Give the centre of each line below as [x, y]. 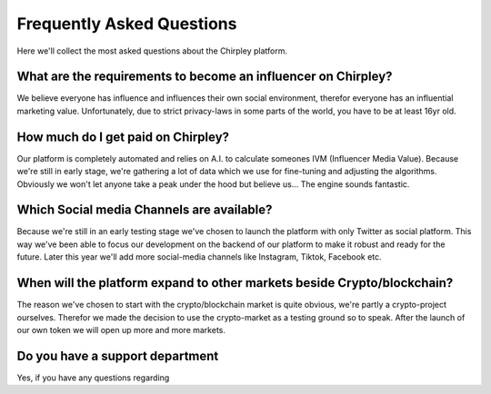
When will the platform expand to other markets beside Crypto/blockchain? [235, 283]
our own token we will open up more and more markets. [121, 330]
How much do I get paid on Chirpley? [123, 137]
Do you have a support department [118, 355]
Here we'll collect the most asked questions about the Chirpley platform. [152, 51]
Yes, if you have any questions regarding [93, 378]
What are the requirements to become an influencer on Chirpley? [205, 77]
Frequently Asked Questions [127, 24]
